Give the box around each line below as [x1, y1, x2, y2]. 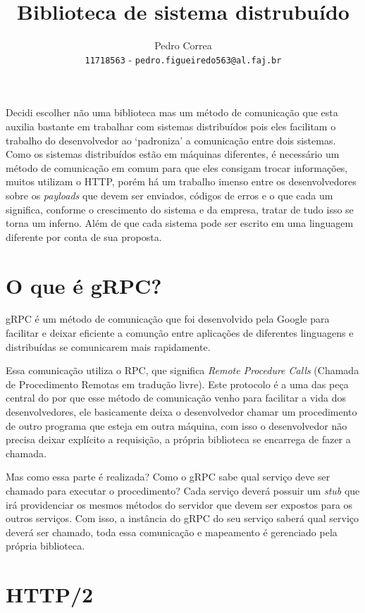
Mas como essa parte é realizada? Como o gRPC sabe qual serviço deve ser [6, 469, 330, 484]
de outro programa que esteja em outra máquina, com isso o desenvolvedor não [6, 418, 347, 433]
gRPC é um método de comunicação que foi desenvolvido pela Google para [6, 311, 330, 326]
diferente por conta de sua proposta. [6, 229, 162, 244]
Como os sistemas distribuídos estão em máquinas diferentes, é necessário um [6, 147, 340, 161]
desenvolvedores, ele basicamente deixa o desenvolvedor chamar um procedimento [6, 404, 357, 419]
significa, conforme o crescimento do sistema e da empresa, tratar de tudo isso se [6, 202, 354, 216]
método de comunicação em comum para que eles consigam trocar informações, [6, 160, 348, 175]
